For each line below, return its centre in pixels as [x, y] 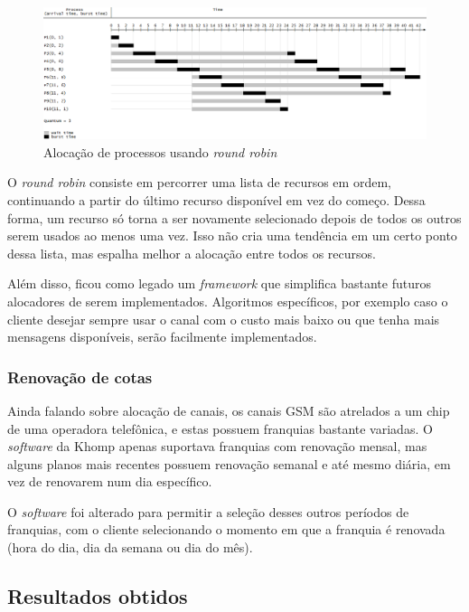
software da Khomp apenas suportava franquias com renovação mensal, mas [217, 446]
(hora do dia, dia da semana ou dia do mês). [130, 547]
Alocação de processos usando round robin [160, 151]
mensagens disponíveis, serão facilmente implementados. [162, 337]
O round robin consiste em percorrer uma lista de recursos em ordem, [199, 182]
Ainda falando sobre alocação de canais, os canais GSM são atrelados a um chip [229, 410]
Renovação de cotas [80, 377]
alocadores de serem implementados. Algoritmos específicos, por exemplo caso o [228, 301]
